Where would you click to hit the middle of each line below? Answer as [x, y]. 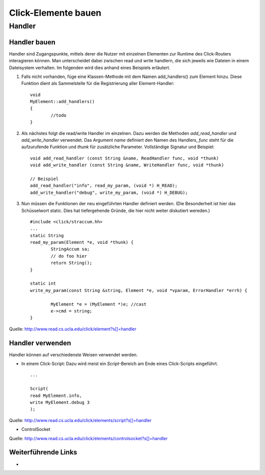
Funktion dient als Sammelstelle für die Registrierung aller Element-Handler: [98, 83]
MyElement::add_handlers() [63, 102]
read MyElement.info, [56, 396]
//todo [59, 115]
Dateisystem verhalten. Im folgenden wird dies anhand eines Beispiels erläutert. [90, 67]
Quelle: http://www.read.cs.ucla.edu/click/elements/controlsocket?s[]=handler [88, 438]
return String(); [72, 263]
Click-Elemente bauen [55, 13]
